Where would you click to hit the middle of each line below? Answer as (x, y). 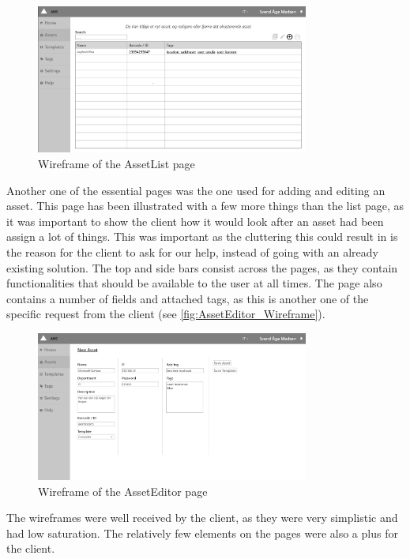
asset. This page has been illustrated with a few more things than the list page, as (205, 206)
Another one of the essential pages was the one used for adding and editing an (196, 190)
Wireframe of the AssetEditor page (123, 491)
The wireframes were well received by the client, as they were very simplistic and (202, 518)
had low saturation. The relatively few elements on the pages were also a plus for (202, 533)
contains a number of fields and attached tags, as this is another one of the (188, 298)
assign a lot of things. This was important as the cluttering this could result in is (202, 236)
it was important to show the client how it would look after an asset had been (195, 221)
